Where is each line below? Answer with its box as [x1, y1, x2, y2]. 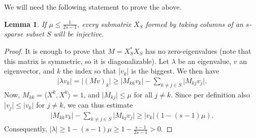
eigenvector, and [4, 65, 55, 76]
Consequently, [4, 123, 47, 134]
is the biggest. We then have [131, 65, 219, 76]
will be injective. [53, 28, 104, 39]
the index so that [62, 65, 116, 76]
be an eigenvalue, [178, 55, 232, 66]
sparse [4, 28, 23, 39]
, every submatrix [77, 18, 132, 29]
